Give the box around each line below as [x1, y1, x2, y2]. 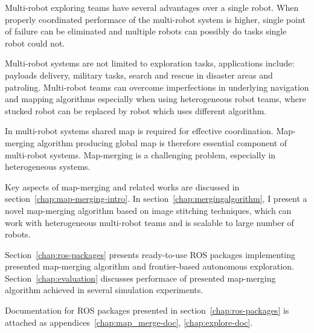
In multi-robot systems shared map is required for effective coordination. [5, 124, 274, 137]
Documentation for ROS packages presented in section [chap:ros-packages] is [5, 304, 289, 317]
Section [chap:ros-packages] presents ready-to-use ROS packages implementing [5, 248, 296, 260]
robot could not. [5, 36, 65, 49]
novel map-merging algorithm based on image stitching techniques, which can [5, 204, 292, 216]
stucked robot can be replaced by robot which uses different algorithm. [5, 104, 267, 117]
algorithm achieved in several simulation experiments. [5, 283, 203, 296]
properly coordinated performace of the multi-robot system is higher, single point [5, 13, 306, 25]
